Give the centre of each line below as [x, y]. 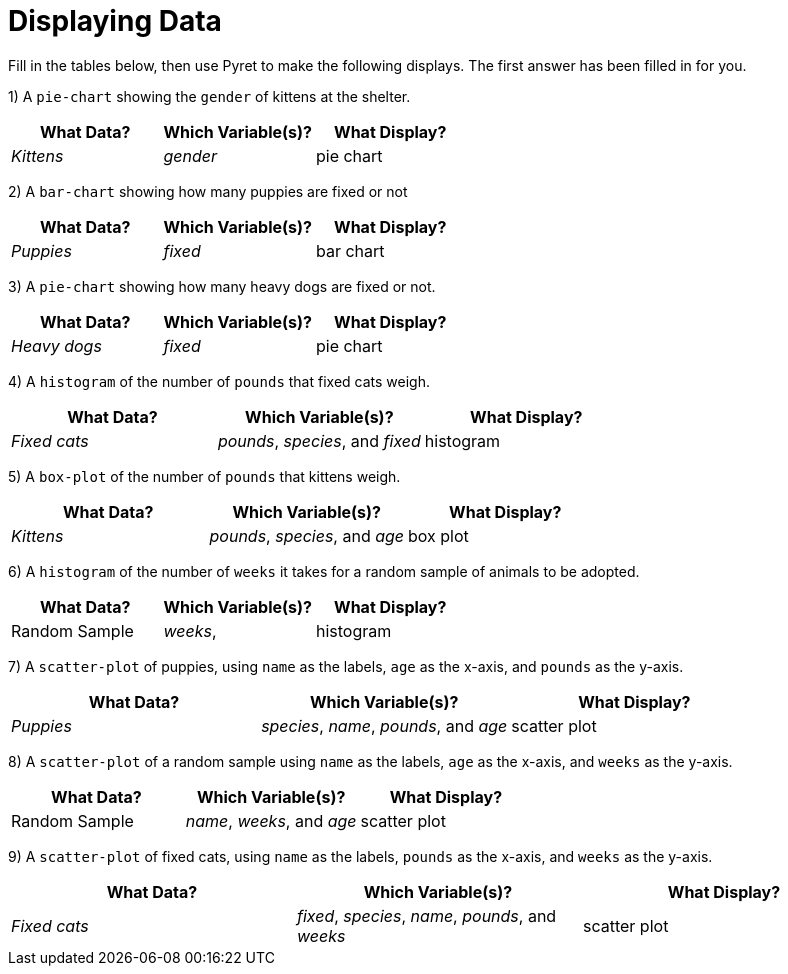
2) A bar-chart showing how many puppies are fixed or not [208, 191]
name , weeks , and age [271, 820]
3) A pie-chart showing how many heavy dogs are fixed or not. [222, 286]
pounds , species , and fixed [319, 440]
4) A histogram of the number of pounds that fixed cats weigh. [219, 381]
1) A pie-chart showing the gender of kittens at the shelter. [209, 96]
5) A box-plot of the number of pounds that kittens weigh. [204, 476]
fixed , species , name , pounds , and [426, 915]
